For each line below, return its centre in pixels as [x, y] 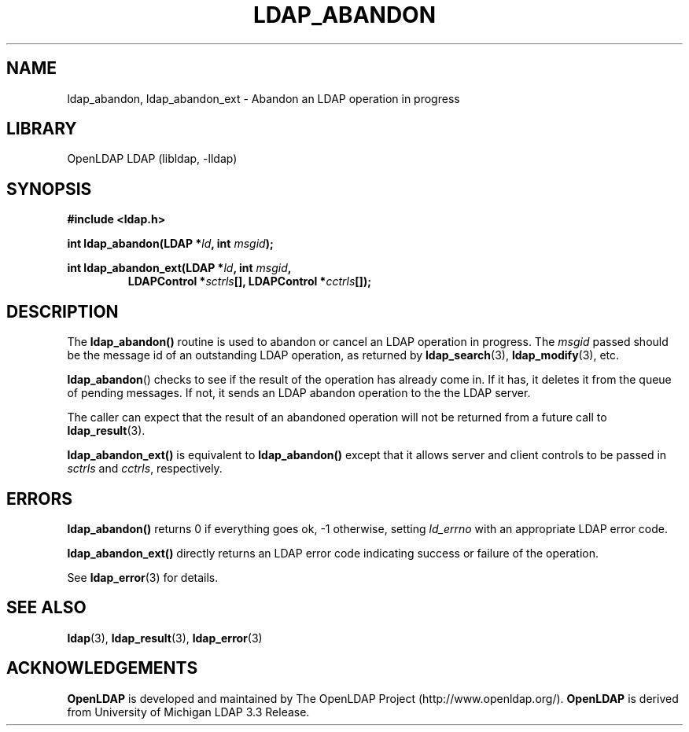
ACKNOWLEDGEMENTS [102, 668]
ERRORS [40, 498]
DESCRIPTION [63, 311]
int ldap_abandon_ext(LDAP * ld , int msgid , [179, 268]
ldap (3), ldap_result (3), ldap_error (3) [165, 638]
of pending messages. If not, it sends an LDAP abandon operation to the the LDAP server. [299, 393]
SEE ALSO [46, 608]
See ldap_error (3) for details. [143, 577]
